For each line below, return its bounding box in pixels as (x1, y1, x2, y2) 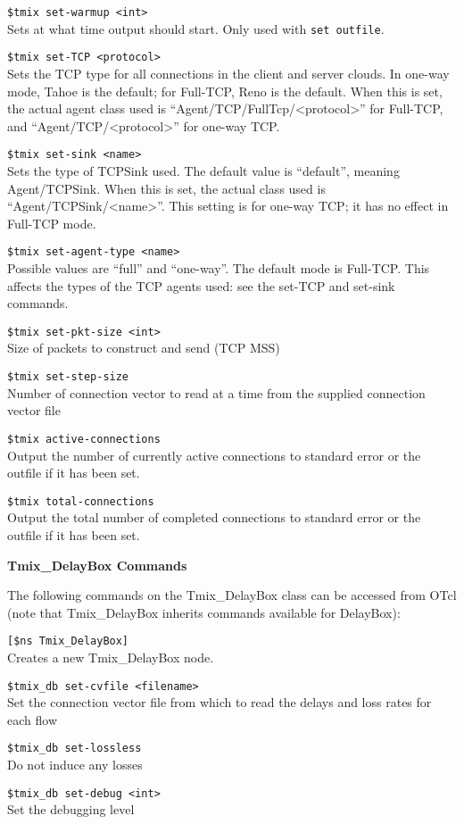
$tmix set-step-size (7, 370, 129, 384)
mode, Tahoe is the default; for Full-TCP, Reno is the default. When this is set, (7, 81, 443, 100)
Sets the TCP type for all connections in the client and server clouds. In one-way (7, 63, 450, 82)
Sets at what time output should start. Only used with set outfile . (7, 19, 385, 37)
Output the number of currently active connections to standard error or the (7, 445, 421, 464)
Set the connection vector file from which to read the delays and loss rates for (7, 693, 432, 712)
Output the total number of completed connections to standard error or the (7, 508, 421, 527)
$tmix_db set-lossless (7, 742, 142, 755)
